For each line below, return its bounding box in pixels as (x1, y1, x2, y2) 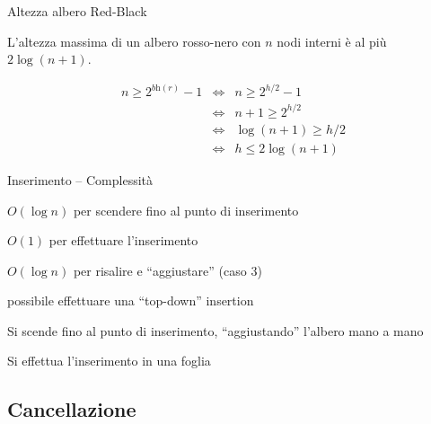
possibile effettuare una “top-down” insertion (7, 291, 254, 310)
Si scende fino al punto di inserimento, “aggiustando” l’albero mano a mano (7, 321, 424, 340)
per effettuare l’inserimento (48, 231, 198, 250)
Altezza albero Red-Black (7, 2, 147, 20)
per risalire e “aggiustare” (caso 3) (73, 261, 262, 279)
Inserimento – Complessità (7, 170, 154, 189)
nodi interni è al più (277, 31, 387, 50)
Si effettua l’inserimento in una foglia (7, 351, 211, 370)
